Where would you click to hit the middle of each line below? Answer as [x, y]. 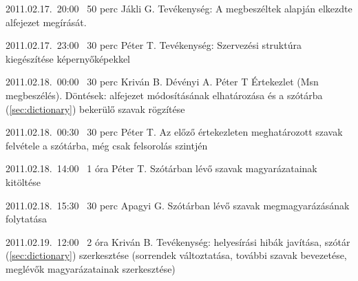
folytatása [26, 219]
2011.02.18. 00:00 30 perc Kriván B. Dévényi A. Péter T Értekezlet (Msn [162, 82]
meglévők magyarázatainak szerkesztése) [91, 268]
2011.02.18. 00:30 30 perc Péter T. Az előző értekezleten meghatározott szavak [174, 132]
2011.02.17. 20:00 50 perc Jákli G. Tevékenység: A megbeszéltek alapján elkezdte [179, 8]
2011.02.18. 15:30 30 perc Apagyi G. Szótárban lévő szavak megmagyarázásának [178, 205]
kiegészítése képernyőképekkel [68, 58]
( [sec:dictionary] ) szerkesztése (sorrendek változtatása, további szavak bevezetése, [176, 255]
